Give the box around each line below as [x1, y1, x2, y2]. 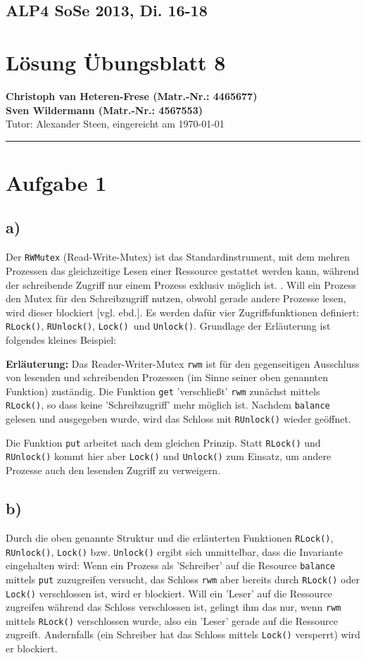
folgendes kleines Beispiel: [6, 332, 117, 347]
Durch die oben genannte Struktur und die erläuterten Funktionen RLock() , [6, 530, 334, 545]
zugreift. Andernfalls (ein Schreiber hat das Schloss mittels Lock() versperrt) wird [6, 627, 360, 642]
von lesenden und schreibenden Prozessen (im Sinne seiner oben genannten [6, 370, 329, 385]
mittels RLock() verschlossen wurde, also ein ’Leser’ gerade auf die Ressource [6, 613, 339, 628]
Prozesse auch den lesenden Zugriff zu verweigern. [6, 463, 221, 478]
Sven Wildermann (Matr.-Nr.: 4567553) [6, 102, 203, 117]
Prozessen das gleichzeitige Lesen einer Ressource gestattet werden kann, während [6, 263, 360, 278]
